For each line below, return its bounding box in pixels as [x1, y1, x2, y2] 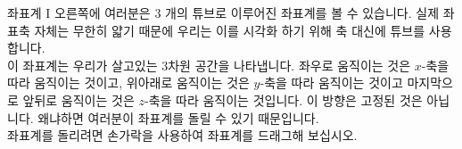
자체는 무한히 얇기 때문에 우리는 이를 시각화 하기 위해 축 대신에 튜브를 [34, 21, 425, 39]
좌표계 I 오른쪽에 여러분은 [7, 4, 151, 21]
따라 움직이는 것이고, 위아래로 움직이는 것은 [7, 73, 250, 92]
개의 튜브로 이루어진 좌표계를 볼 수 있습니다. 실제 [165, 4, 440, 21]
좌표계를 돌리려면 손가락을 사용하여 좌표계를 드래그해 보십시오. [7, 126, 358, 145]
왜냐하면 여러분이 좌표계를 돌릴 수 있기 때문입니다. [37, 108, 319, 127]
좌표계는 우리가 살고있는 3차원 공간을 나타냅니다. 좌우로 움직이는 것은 [22, 55, 411, 74]
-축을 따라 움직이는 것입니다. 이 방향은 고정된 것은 [144, 90, 423, 109]
